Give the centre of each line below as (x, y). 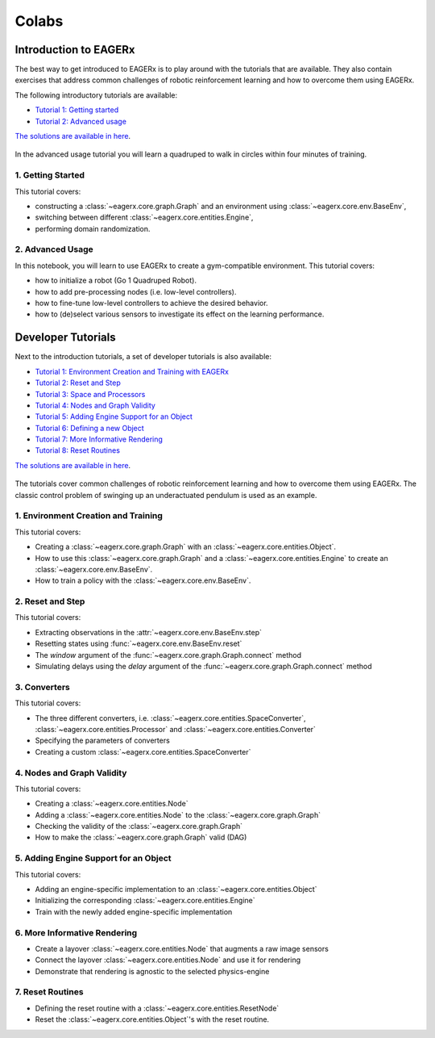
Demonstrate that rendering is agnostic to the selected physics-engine (152, 971)
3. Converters (42, 687)
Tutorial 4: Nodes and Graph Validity (95, 405)
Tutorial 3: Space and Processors (90, 394)
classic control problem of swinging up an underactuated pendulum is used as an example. (166, 495)
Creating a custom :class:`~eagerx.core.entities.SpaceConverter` (143, 751)
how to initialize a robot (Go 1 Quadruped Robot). (116, 280)
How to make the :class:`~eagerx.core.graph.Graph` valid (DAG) (141, 837)
